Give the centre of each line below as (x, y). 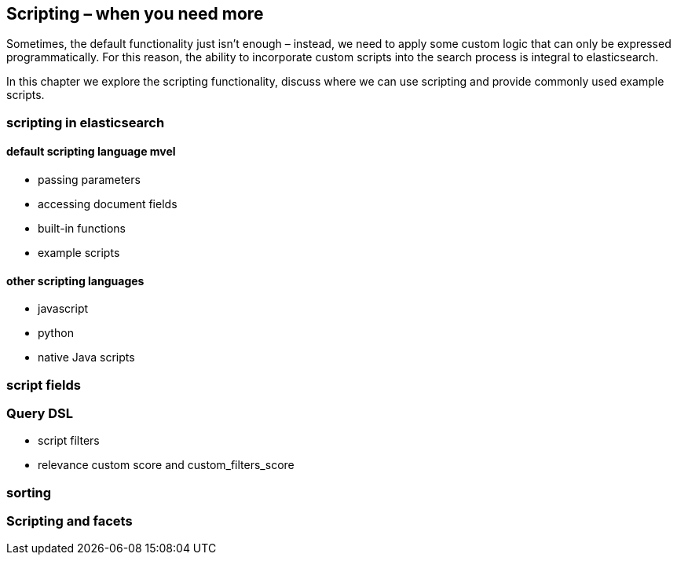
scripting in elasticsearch (86, 122)
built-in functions (82, 229)
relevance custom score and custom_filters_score (166, 465)
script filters (69, 441)
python (56, 333)
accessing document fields (108, 204)
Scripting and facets (70, 521)
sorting (29, 492)
